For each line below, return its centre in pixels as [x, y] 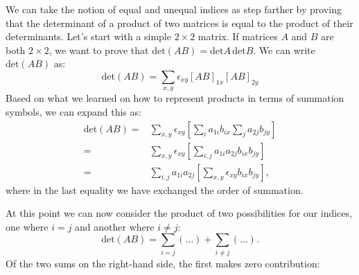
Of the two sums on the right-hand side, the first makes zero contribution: [163, 263]
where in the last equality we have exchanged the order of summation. [155, 189]
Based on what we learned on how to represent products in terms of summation [175, 98]
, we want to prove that [99, 50]
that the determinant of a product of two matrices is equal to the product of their [179, 23]
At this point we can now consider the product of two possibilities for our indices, [179, 213]
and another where [115, 226]
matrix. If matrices [238, 36]
